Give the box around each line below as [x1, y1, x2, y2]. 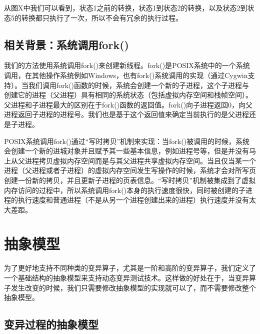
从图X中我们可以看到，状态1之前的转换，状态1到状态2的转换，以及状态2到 [4, 2, 247, 12]
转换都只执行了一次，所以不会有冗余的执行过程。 [21, 12, 182, 22]
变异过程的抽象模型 [4, 316, 98, 332]
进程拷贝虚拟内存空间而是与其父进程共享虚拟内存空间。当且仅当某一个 [24, 155, 256, 165]
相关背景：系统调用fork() [4, 36, 129, 52]
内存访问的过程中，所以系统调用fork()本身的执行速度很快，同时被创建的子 [4, 184, 246, 195]
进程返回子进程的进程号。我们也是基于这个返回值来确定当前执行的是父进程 [4, 109, 249, 119]
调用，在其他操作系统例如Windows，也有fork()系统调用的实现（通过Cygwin [4, 69, 248, 80]
